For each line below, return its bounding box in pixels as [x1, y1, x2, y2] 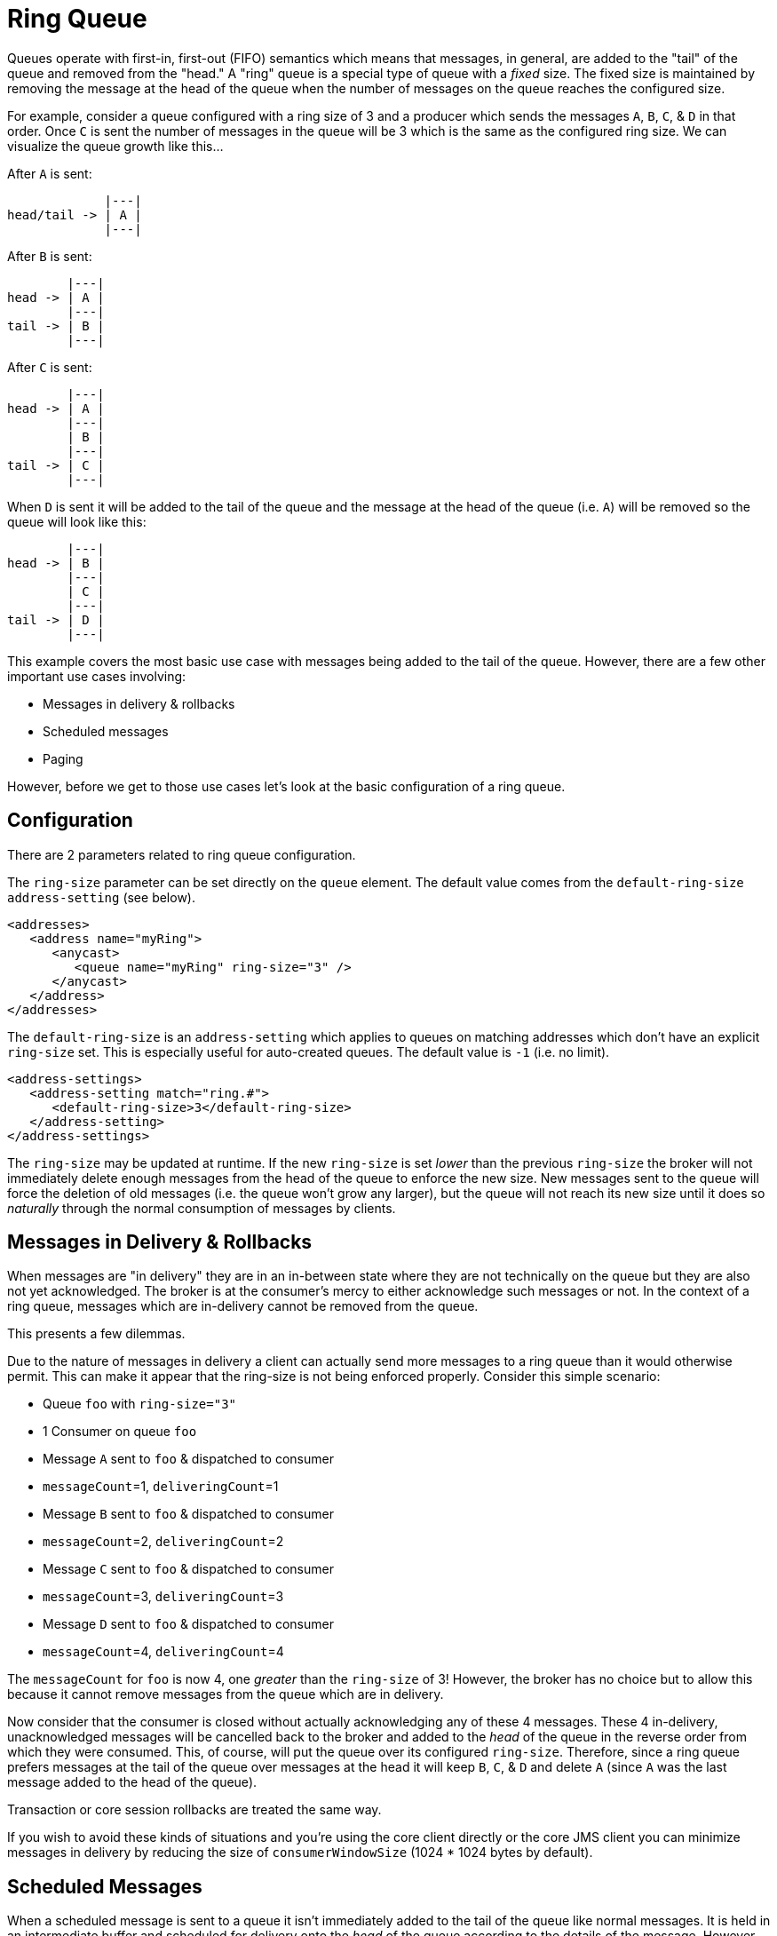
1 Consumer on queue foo [43, 1424, 197, 1440]
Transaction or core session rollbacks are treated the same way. [7, 1802, 382, 1818]
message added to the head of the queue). [7, 1774, 258, 1790]
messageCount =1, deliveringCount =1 [43, 1479, 279, 1495]
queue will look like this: [7, 513, 147, 529]
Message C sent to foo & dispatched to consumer [43, 1561, 334, 1577]
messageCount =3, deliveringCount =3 [43, 1589, 284, 1605]
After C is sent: [7, 359, 92, 375]
